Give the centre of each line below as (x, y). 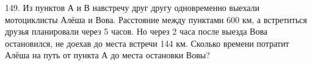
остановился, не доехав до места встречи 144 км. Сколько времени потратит (147, 43)
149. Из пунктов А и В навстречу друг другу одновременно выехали (132, 7)
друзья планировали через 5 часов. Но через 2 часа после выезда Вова (136, 31)
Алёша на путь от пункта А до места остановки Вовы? (107, 55)
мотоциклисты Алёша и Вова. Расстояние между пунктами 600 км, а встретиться (156, 19)
